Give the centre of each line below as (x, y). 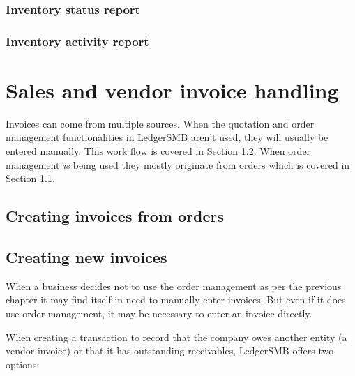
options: (23, 364)
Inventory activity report (77, 41)
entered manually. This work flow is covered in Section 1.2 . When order (158, 151)
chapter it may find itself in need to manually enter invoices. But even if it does (176, 300)
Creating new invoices (86, 256)
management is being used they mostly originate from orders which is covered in (178, 164)
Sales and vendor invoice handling (172, 90)
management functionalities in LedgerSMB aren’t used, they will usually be (167, 137)
